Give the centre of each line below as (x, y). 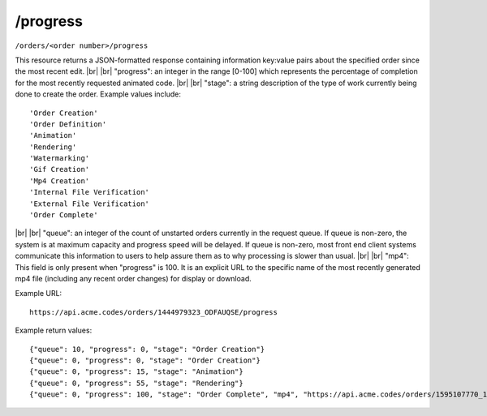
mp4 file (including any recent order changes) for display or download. (133, 278)
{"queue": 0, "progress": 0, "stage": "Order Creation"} (145, 360)
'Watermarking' (60, 159)
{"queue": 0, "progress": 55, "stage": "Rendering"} (136, 383)
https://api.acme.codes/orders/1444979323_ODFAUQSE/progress (153, 312)
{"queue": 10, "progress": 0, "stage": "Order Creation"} (147, 349)
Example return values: (54, 330)
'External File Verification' (90, 204)
